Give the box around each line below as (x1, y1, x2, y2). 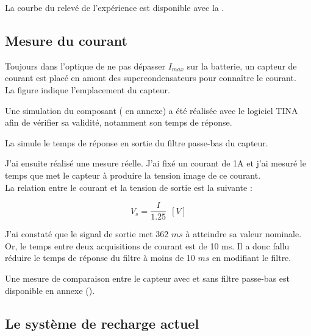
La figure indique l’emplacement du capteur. (5, 83, 170, 96)
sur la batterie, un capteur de (187, 59, 297, 72)
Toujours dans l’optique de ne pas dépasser (5, 59, 165, 72)
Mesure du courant (5, 30, 127, 49)
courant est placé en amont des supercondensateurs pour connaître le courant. (5, 71, 296, 84)
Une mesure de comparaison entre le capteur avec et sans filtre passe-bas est (5, 271, 290, 284)
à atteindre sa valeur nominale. (185, 227, 302, 240)
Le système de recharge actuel (5, 313, 199, 332)
